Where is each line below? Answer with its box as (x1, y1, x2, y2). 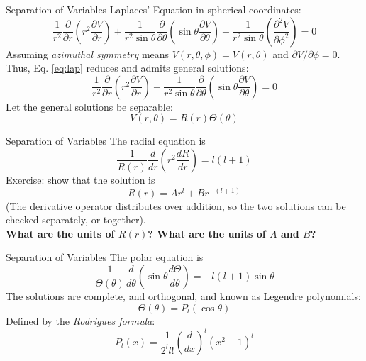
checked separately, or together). (6, 212, 146, 227)
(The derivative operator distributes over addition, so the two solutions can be (6, 198, 346, 213)
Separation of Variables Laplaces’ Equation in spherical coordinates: (6, 2, 301, 16)
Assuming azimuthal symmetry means (6, 46, 170, 61)
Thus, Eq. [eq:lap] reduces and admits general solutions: (6, 60, 249, 75)
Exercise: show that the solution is (6, 172, 155, 187)
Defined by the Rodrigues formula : (6, 313, 155, 328)
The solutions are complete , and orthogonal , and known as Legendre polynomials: (6, 288, 361, 303)
